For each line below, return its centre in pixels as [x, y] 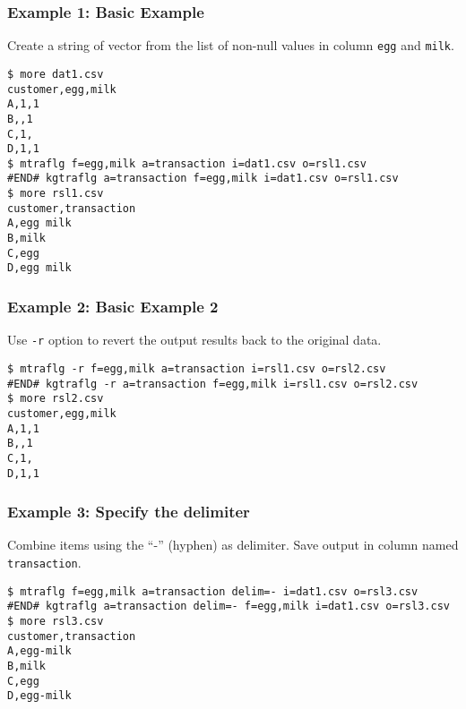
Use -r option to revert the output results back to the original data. [194, 340]
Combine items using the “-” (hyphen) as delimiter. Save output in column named [233, 545]
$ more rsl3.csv [56, 621]
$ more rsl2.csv [56, 399]
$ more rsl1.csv [56, 194]
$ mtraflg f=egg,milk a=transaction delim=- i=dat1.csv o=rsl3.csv [213, 591]
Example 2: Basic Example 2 [113, 306]
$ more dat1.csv [56, 74]
